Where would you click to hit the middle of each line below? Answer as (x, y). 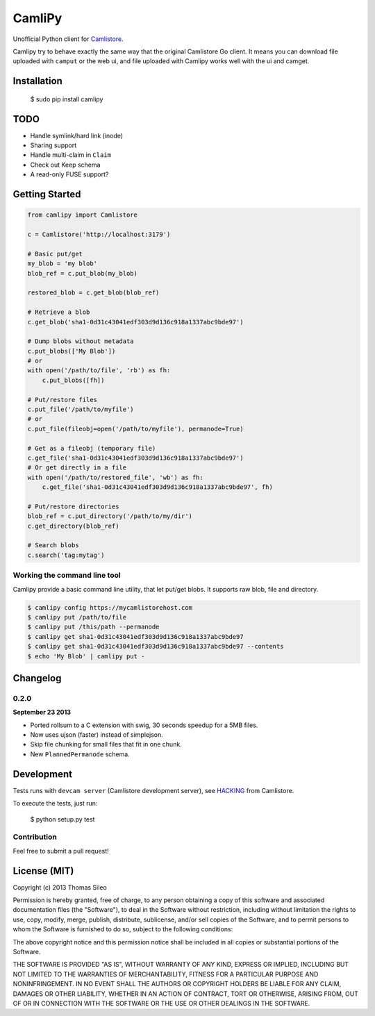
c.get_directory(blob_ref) (73, 526)
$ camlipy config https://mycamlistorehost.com (110, 607)
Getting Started (47, 194)
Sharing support (53, 145)
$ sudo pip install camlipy (67, 99)
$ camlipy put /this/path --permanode (93, 627)
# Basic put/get (55, 254)
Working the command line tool (67, 575)
